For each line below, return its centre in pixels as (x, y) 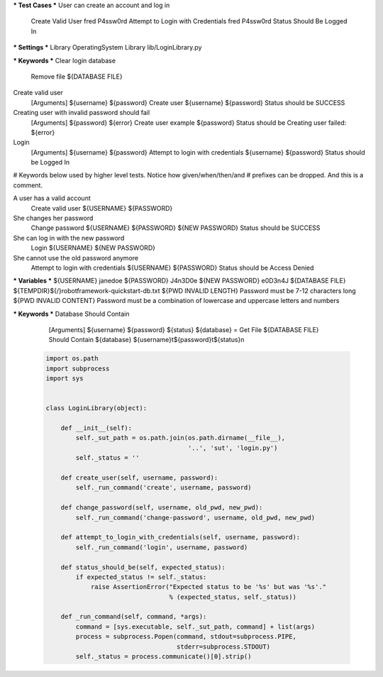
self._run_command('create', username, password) (163, 488)
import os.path (72, 359)
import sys (65, 379)
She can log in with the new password (69, 238)
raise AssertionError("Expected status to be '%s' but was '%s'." (208, 587)
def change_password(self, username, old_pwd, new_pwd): (162, 508)
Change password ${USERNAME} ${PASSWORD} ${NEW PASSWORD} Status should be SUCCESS (176, 228)
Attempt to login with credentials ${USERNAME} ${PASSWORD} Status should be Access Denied (172, 268)
